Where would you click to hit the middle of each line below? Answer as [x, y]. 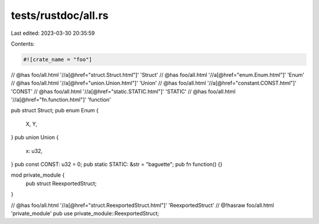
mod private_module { [38, 175]
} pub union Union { [35, 137]
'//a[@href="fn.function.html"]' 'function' [61, 100]
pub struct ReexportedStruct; [61, 183]
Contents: [23, 44]
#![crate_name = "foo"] [58, 59]
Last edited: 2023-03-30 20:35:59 [53, 33]
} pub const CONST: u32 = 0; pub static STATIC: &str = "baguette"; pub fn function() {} [117, 164]
